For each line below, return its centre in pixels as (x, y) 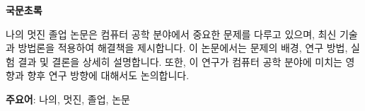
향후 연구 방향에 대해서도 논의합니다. (108, 75)
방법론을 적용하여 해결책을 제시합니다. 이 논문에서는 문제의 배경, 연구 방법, (183, 48)
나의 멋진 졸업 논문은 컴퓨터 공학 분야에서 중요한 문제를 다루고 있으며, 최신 (171, 34)
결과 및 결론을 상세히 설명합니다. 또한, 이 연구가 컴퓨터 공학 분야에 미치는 (180, 61)
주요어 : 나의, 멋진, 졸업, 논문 (68, 99)
